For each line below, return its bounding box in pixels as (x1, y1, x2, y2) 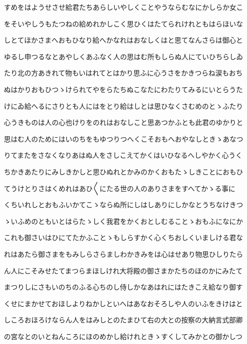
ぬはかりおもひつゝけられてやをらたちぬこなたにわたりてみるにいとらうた (4, 84, 243, 94)
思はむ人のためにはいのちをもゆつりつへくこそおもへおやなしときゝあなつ (4, 133, 244, 144)
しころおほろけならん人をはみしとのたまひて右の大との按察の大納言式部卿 (4, 315, 243, 325)
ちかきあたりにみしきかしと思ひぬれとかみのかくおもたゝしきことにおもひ (4, 166, 243, 176)
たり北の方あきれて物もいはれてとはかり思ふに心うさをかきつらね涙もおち (4, 68, 243, 78)
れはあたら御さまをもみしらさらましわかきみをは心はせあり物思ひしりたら (4, 248, 243, 259)
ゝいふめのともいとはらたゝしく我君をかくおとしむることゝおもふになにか (4, 216, 243, 226)
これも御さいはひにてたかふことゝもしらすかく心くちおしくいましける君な (4, 232, 243, 243)
